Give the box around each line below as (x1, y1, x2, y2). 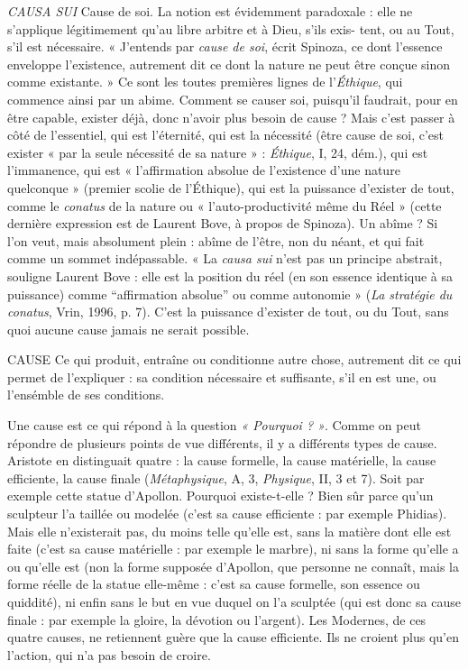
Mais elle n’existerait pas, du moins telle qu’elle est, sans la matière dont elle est (7, 521, 452, 540)
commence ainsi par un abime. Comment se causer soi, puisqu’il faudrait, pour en (7, 89, 458, 108)
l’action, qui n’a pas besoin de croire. (7, 645, 211, 664)
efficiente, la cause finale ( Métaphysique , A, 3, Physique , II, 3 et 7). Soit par (7, 468, 425, 487)
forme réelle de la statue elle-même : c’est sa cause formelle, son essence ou (7, 574, 420, 593)
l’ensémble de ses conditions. (7, 385, 165, 404)
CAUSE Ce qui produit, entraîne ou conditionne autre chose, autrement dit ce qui (7, 350, 462, 369)
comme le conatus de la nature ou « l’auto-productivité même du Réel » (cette (7, 196, 442, 215)
